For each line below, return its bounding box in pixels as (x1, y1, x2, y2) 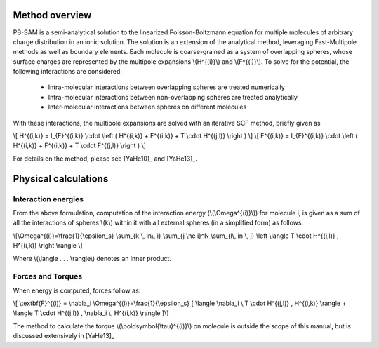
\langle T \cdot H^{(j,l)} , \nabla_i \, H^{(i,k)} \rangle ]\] (13, 309, 169, 317)
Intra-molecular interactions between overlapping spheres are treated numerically (48, 83, 286, 91)
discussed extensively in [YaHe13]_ (13, 332, 115, 340)
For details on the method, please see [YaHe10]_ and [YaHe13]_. (13, 154, 198, 163)
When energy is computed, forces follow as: (13, 286, 141, 295)
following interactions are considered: (13, 67, 123, 76)
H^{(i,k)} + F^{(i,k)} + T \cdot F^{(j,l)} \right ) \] (13, 141, 147, 150)
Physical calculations (13, 173, 109, 185)
